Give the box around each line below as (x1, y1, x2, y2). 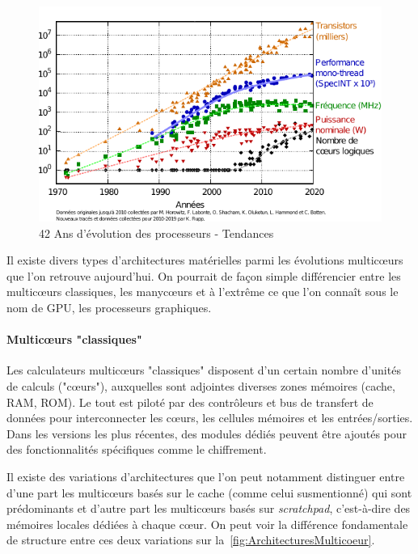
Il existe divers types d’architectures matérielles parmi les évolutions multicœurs (6, 252, 403, 269)
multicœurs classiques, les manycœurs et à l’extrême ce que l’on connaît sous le (6, 283, 399, 300)
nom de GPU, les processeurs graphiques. (6, 299, 212, 316)
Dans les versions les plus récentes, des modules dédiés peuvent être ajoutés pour (6, 425, 407, 442)
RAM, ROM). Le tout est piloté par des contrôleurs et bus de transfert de (6, 393, 374, 410)
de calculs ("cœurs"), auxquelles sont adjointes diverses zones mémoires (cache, (6, 378, 395, 395)
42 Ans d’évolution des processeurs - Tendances (39, 224, 274, 241)
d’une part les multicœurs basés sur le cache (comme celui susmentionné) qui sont (6, 484, 412, 501)
